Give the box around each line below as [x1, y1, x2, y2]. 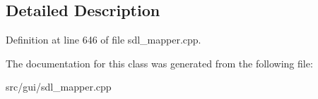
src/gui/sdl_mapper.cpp [6, 79, 112, 94]
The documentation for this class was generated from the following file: [6, 55, 313, 70]
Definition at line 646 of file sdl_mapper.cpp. [6, 32, 201, 47]
